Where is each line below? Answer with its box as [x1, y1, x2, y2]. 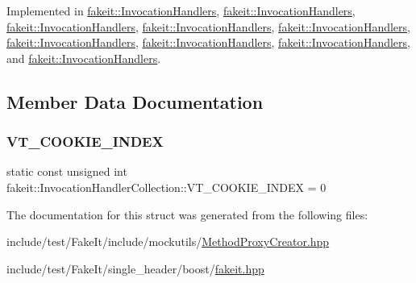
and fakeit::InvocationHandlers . [6, 49, 161, 66]
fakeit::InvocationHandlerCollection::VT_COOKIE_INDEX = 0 [6, 178, 327, 195]
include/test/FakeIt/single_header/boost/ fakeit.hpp [6, 260, 264, 277]
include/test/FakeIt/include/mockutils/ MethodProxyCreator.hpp [6, 233, 330, 250]
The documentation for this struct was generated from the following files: [6, 206, 368, 223]
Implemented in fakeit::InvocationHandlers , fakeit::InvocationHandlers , [6, 2, 356, 19]
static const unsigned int [6, 163, 127, 180]
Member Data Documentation [6, 89, 264, 114]
